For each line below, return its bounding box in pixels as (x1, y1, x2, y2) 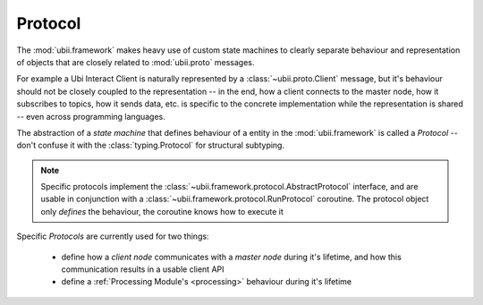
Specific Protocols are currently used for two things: (16, 231, 209, 241)
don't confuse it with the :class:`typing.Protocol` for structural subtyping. (16, 140, 285, 151)
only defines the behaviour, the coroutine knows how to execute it (40, 206, 284, 216)
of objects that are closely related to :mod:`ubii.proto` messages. (16, 56, 255, 67)
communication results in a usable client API (61, 264, 225, 275)
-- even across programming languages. (16, 111, 165, 122)
